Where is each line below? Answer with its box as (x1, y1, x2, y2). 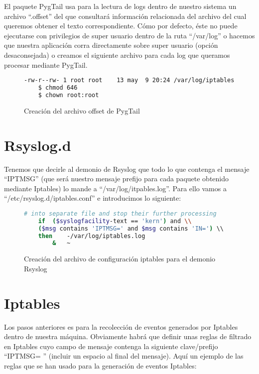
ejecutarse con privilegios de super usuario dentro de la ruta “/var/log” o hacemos (4, 30, 255, 40)
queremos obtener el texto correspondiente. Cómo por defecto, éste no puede (4, 20, 238, 31)
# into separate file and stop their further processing (24, 210, 217, 217)
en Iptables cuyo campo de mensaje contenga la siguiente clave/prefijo (4, 341, 218, 351)
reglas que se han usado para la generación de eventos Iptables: (4, 360, 197, 371)
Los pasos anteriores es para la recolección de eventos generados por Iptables (4, 321, 238, 332)
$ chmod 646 (38, 84, 78, 92)
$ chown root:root (38, 91, 99, 99)
